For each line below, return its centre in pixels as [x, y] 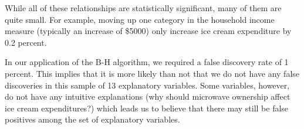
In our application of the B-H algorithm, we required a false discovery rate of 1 [147, 62]
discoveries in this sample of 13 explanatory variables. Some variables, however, [147, 85]
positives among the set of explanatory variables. [92, 119]
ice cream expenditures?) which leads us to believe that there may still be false [147, 108]
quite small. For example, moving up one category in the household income [140, 19]
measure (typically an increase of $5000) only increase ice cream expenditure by [148, 31]
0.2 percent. [26, 42]
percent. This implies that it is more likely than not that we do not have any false [152, 73]
